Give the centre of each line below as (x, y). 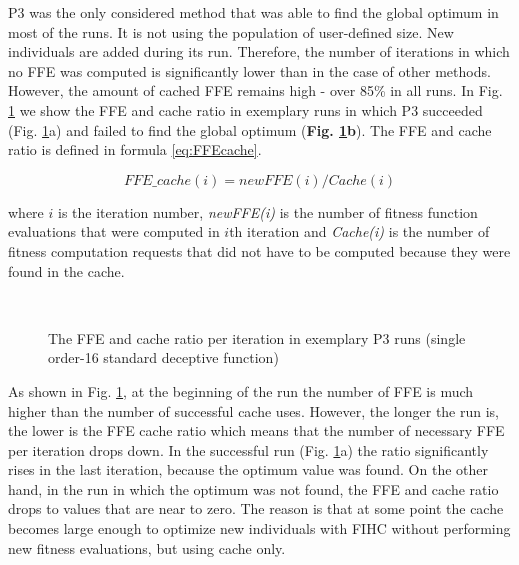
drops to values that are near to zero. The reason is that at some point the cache (256, 508)
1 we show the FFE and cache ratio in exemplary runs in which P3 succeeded (245, 109)
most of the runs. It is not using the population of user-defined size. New (231, 31)
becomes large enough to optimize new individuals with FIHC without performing (259, 528)
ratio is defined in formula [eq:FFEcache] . (135, 149)
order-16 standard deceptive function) (163, 357)
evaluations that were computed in (114, 231)
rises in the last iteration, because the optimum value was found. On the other (248, 469)
